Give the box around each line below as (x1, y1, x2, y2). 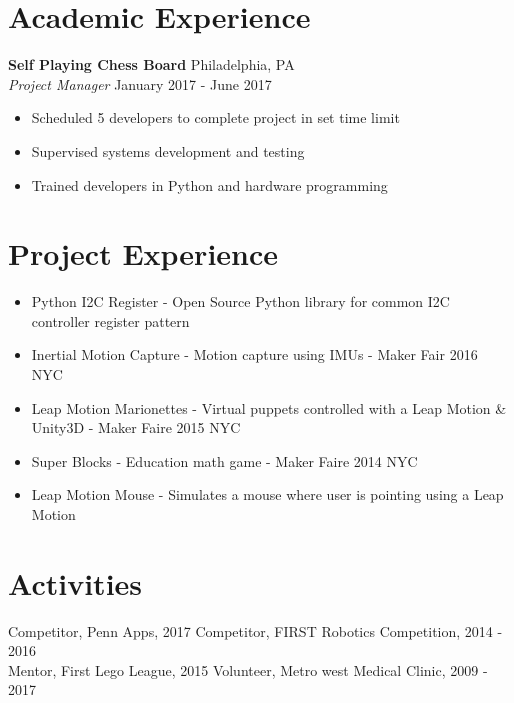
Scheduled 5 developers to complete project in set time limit (31, 107, 400, 128)
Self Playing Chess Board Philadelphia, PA (8, 54, 295, 75)
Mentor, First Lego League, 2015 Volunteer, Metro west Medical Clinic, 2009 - (8, 659, 488, 680)
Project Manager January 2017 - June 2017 (8, 73, 272, 94)
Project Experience (8, 233, 279, 274)
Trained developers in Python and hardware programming (31, 174, 388, 195)
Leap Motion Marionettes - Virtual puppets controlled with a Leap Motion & (31, 397, 507, 418)
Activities (8, 562, 143, 603)
